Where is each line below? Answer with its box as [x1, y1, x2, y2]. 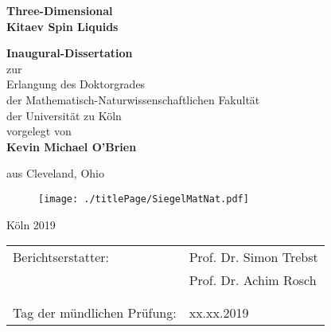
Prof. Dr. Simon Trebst [189, 248, 318, 267]
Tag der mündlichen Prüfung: [13, 303, 177, 322]
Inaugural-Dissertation [6, 45, 133, 61]
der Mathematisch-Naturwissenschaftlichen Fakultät [6, 91, 260, 107]
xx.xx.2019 [189, 303, 249, 322]
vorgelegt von [6, 123, 72, 139]
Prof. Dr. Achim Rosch [189, 271, 317, 290]
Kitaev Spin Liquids [6, 18, 119, 34]
